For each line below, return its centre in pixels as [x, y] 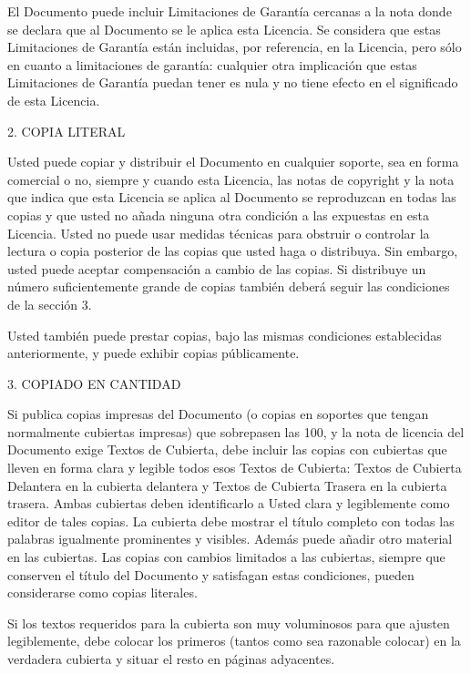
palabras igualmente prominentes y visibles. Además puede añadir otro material [230, 539]
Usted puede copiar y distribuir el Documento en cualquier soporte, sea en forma [233, 162]
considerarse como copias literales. [102, 592]
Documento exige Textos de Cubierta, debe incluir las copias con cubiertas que [227, 449]
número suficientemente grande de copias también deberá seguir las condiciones [229, 286]
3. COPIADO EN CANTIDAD [94, 383]
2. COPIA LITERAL [67, 131]
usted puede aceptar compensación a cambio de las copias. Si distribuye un [217, 268]
